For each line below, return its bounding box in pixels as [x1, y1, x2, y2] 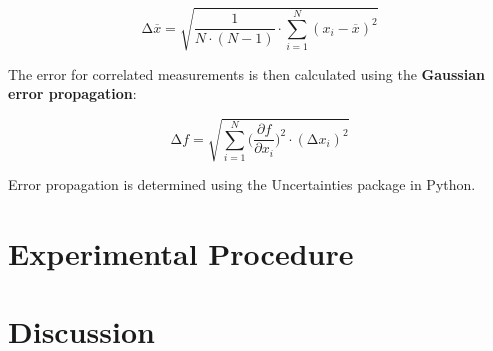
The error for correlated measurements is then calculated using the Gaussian [8, 63, 485, 84]
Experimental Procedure [8, 233, 354, 274]
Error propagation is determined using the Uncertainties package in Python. [8, 174, 476, 195]
